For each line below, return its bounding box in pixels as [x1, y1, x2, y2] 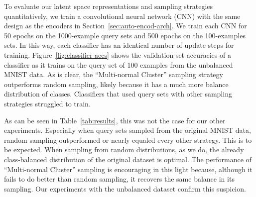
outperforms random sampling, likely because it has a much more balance [4, 79, 229, 89]
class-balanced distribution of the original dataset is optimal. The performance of [4, 154, 252, 164]
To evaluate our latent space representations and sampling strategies [4, 1, 213, 11]
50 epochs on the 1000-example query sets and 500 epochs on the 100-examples [4, 30, 246, 40]
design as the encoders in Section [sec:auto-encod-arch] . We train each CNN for [4, 20, 247, 31]
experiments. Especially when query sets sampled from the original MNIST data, [4, 125, 251, 135]
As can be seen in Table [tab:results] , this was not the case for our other [4, 115, 226, 125]
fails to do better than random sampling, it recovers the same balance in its [4, 174, 235, 184]
